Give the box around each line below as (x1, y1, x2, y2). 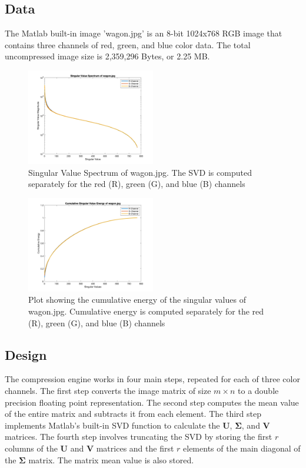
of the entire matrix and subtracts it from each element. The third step (5, 407, 261, 420)
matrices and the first (96, 442, 174, 454)
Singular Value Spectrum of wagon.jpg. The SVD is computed (28, 166, 252, 178)
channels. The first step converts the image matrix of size (5, 384, 211, 396)
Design (5, 345, 47, 363)
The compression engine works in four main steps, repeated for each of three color (5, 373, 300, 385)
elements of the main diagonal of (183, 442, 301, 454)
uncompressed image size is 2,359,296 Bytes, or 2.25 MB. (5, 50, 210, 62)
